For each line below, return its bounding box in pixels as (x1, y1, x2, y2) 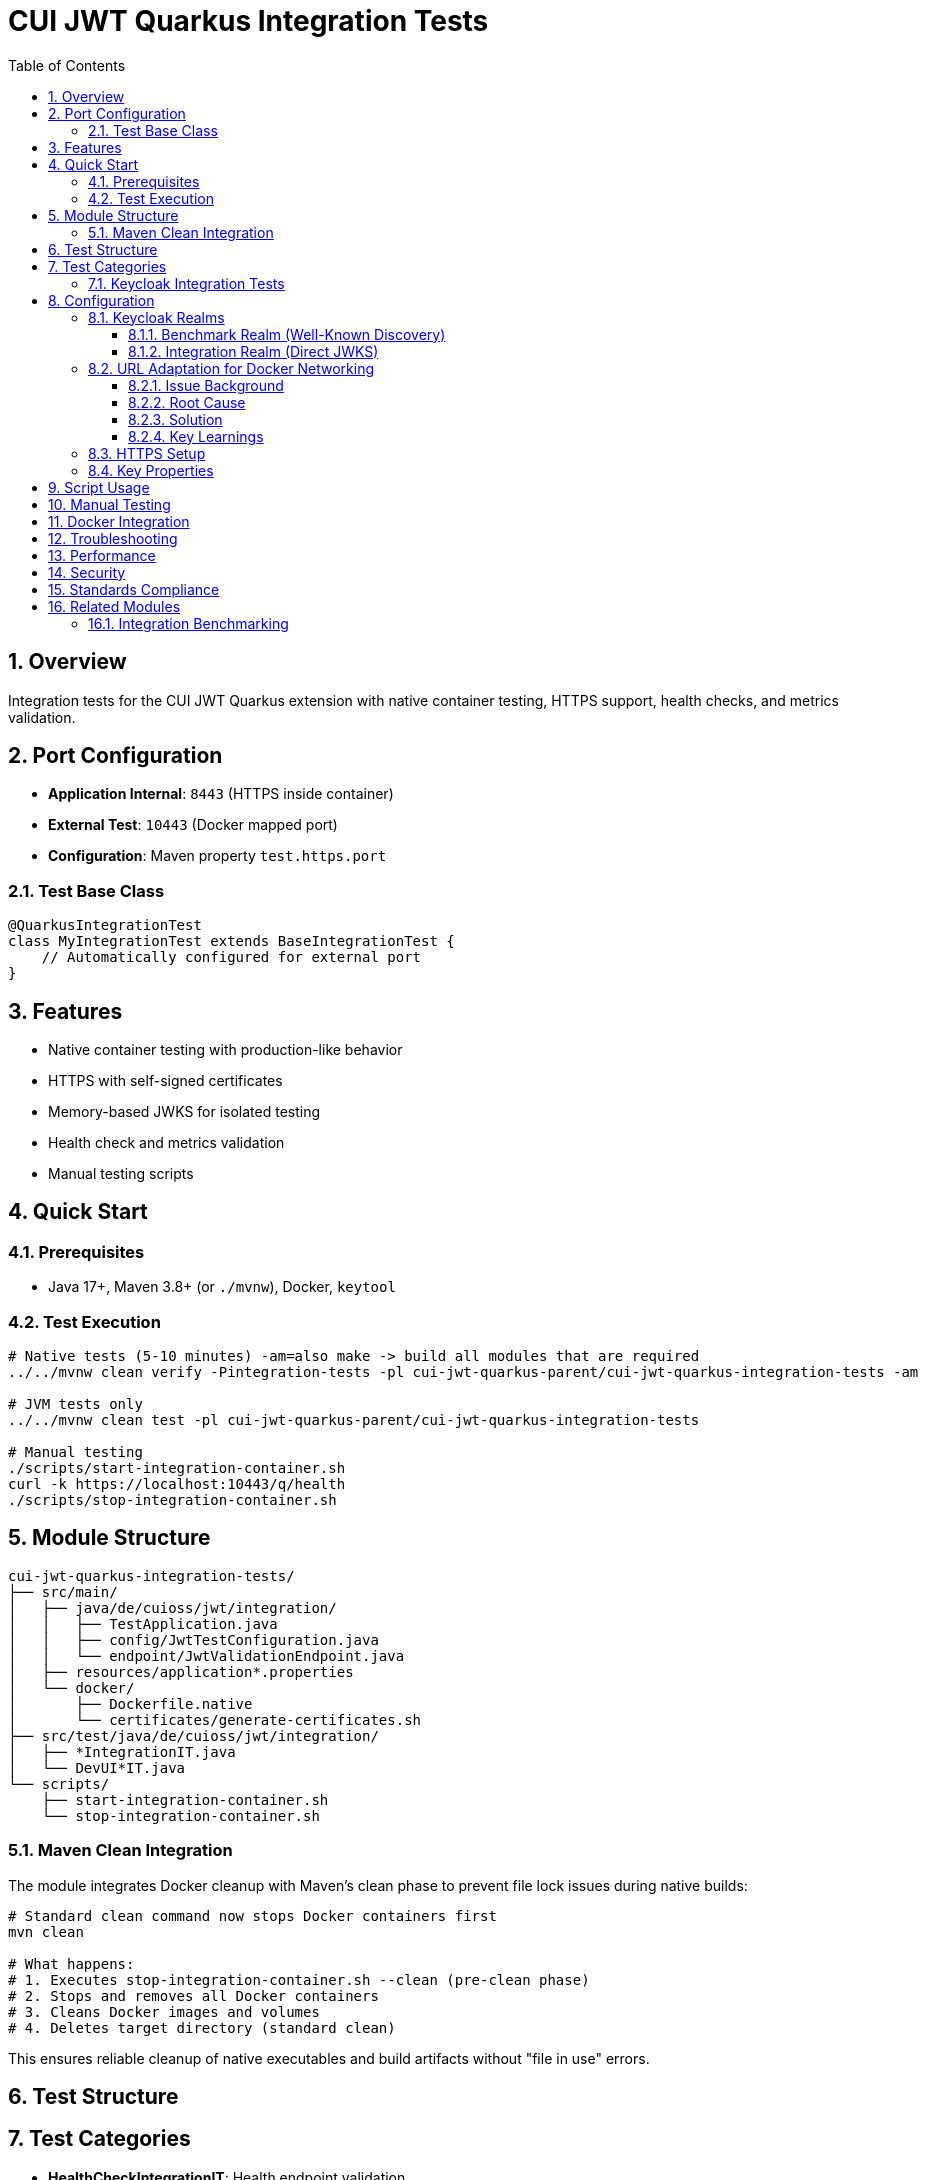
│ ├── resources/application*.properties (8, 1663, 354, 1680)
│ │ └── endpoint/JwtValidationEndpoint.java (8, 1647, 405, 1664)
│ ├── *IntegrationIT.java (8, 1743, 236, 1760)
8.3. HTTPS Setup (88, 444, 206, 462)
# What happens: (8, 1955, 135, 1972)
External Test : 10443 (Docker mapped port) (48, 816, 338, 834)
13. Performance (48, 546, 156, 564)
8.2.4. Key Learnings (128, 427, 264, 445)
